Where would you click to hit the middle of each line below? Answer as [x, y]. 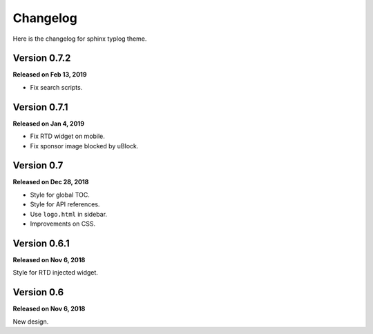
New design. [31, 322]
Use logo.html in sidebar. [68, 214]
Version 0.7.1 [40, 107]
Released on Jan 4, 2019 [48, 124]
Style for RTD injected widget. [55, 273]
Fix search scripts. [56, 87]
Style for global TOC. [60, 195]
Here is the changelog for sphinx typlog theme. [80, 39]
